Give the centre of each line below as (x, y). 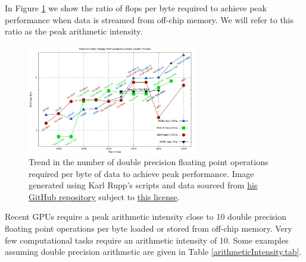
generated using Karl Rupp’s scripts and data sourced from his (143, 185)
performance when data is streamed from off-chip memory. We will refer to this (149, 19)
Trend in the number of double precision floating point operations (149, 162)
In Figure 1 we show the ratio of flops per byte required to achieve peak (136, 8)
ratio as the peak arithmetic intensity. (74, 31)
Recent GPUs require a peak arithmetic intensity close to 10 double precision (146, 217)
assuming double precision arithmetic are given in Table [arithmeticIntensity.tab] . (153, 252)
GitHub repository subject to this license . (104, 196)
